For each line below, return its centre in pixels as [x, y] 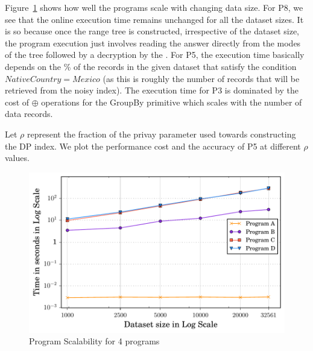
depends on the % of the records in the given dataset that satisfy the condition [151, 66]
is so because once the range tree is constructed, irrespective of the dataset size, [152, 31]
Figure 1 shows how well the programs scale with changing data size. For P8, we [154, 7]
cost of [17, 102]
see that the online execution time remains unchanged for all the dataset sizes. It [154, 19]
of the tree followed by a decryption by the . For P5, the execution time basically [155, 55]
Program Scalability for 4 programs [94, 341]
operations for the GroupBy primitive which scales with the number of [172, 102]
